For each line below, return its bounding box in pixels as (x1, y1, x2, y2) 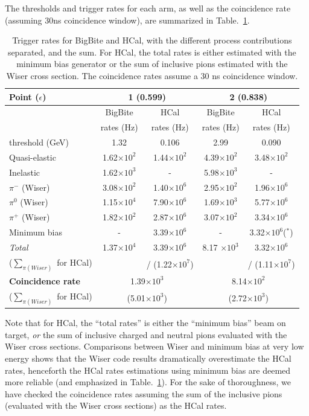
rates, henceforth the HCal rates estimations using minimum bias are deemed (5, 363, 291, 376)
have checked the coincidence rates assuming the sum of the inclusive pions (5, 387, 282, 400)
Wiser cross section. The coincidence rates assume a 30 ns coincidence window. (6, 69, 298, 82)
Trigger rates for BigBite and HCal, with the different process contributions (12, 34, 292, 46)
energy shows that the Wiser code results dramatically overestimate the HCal (5, 351, 291, 364)
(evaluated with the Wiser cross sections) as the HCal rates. (5, 399, 227, 412)
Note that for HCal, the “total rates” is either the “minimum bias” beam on (5, 316, 286, 329)
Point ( (9, 90, 39, 103)
